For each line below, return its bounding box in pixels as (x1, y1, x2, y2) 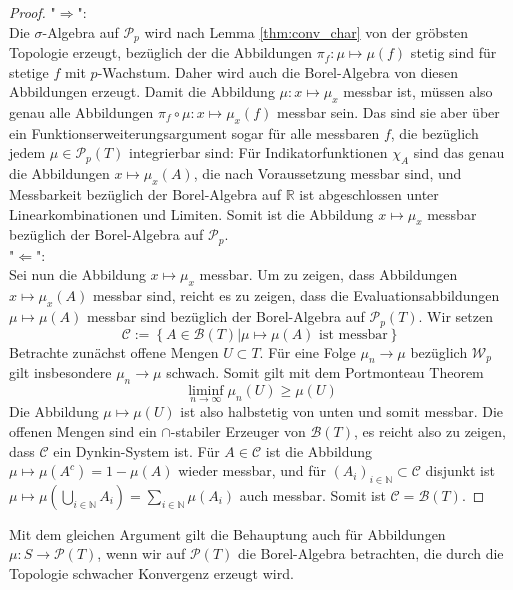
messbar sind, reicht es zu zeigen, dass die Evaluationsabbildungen (92, 285, 500, 306)
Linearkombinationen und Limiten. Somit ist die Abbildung (9, 203, 374, 224)
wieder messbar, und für (178, 460, 326, 481)
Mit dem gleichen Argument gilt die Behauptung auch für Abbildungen (9, 523, 446, 544)
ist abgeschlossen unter (299, 184, 439, 205)
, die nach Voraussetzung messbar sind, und (193, 163, 462, 184)
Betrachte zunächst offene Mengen (9, 341, 219, 362)
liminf (188, 384, 224, 399)
